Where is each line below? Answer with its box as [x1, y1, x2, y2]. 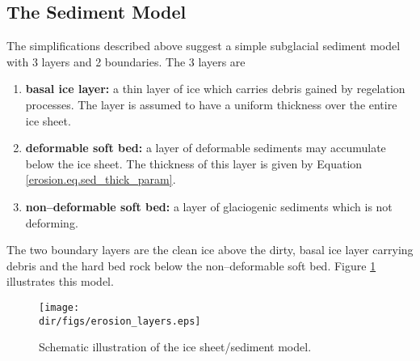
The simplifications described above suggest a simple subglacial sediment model [6, 37, 401, 54]
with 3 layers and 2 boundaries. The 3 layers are [6, 53, 246, 70]
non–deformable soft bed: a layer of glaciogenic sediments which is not [25, 197, 393, 214]
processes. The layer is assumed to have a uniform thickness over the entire [25, 96, 397, 113]
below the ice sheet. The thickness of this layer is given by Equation [25, 155, 363, 172]
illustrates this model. [6, 273, 114, 290]
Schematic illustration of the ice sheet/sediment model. [39, 338, 312, 355]
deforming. [25, 214, 78, 231]
